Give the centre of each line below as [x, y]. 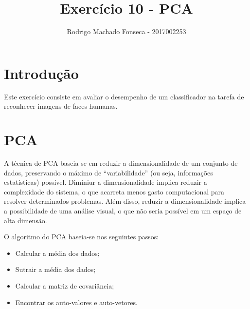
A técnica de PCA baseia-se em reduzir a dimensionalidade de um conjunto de [121, 163]
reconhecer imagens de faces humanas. [61, 106]
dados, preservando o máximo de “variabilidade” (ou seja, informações [108, 172]
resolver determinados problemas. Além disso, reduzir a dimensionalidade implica [125, 201]
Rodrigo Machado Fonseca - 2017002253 [126, 31]
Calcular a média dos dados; [57, 253]
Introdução [41, 73]
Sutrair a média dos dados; [55, 269]
